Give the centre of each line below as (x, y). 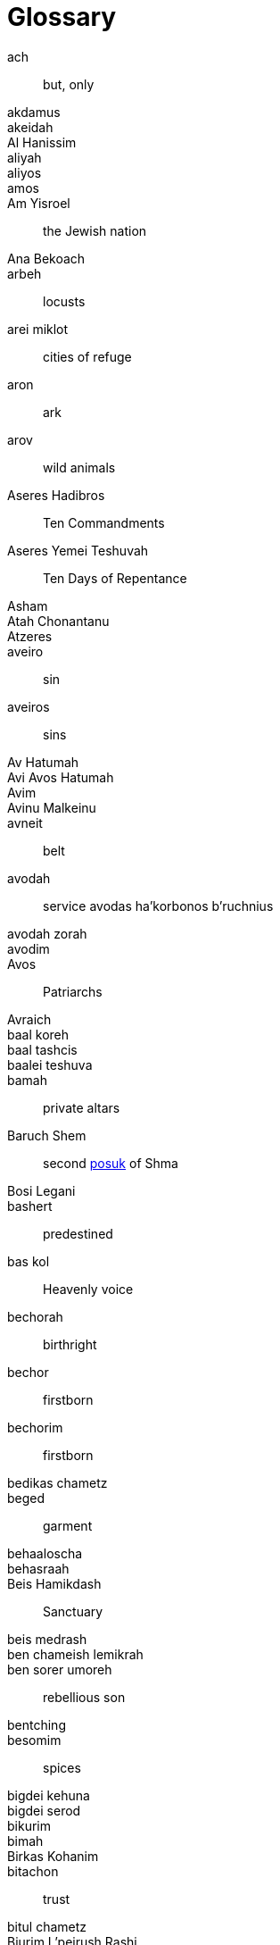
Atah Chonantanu (58, 621)
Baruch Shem (47, 1135)
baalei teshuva (50, 1064)
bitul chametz (47, 1926)
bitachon (33, 1871)
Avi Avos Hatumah (61, 777)
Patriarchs (73, 991)
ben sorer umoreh (60, 1669)
